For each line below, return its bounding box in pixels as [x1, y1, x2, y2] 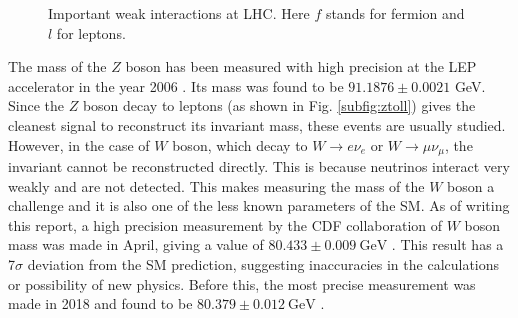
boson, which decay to [172, 134, 308, 155]
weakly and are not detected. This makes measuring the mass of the [8, 175, 425, 196]
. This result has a [391, 234, 504, 255]
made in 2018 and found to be [8, 293, 193, 314]
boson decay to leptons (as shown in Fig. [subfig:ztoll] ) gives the [82, 95, 476, 116]
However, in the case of [8, 134, 150, 155]
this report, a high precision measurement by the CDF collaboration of [8, 214, 443, 235]
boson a [447, 175, 495, 196]
